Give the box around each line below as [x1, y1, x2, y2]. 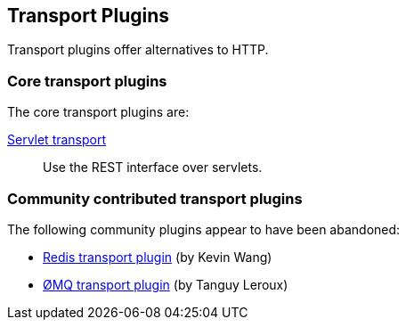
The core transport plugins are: [7, 104, 190, 120]
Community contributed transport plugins [7, 189, 303, 208]
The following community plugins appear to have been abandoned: [7, 221, 401, 237]
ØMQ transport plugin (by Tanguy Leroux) [43, 276, 288, 292]
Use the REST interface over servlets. [43, 159, 263, 176]
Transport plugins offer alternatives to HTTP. [7, 42, 269, 58]
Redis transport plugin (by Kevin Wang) [43, 249, 272, 265]
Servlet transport [7, 132, 107, 148]
